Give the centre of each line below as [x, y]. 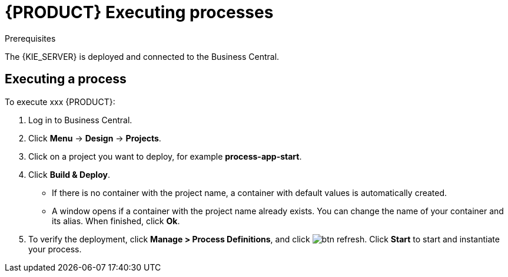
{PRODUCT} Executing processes [139, 12]
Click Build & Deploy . [69, 174]
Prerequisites [30, 38]
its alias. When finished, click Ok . [116, 221]
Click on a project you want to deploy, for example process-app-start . [165, 156]
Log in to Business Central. [80, 120]
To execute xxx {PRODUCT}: [60, 102]
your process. [55, 249]
